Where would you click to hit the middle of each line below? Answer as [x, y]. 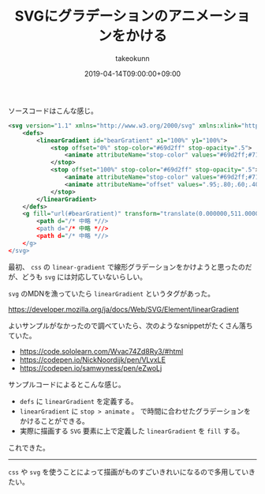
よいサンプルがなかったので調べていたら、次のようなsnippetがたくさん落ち [131, 326]
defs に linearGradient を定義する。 [78, 401]
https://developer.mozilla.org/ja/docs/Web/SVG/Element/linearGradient [123, 309]
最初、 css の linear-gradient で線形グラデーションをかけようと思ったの [127, 266]
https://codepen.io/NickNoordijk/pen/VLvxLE [92, 360]
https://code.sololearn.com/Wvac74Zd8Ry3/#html [101, 351]
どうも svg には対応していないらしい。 [84, 277]
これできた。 [29, 447]
